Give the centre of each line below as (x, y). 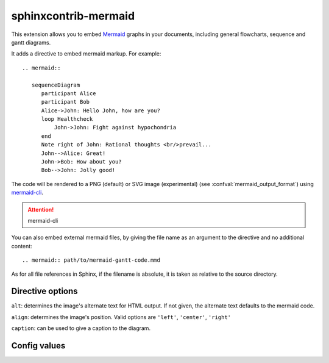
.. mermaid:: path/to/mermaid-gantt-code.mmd (91, 260)
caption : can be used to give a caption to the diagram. (81, 328)
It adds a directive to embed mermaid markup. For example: (86, 54)
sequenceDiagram (56, 85)
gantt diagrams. (31, 42)
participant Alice (69, 93)
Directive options (45, 291)
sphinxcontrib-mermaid (73, 16)
